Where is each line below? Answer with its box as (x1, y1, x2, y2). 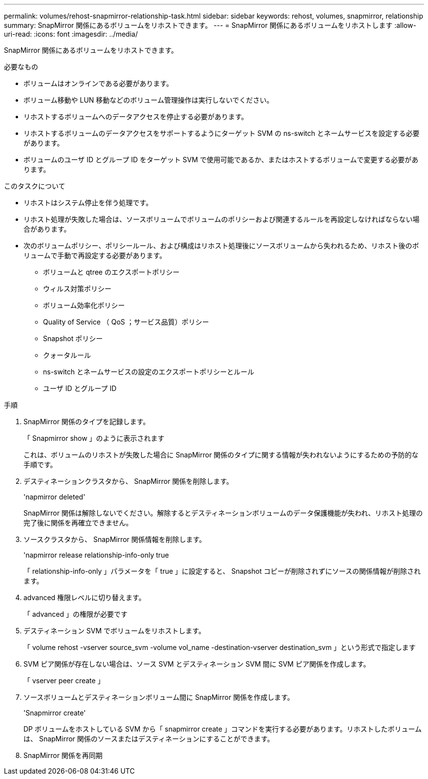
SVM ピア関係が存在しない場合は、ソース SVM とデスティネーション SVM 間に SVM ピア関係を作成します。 (23, 660, 370, 668)
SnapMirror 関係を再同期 (23, 751, 103, 759)
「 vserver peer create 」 (23, 676, 105, 685)
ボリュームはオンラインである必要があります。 (23, 79, 173, 87)
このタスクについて (4, 182, 65, 190)
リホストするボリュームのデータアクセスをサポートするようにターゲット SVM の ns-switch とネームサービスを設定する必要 (23, 129, 420, 137)
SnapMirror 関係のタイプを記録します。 (23, 417, 150, 426)
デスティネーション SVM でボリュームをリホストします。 (23, 627, 206, 635)
